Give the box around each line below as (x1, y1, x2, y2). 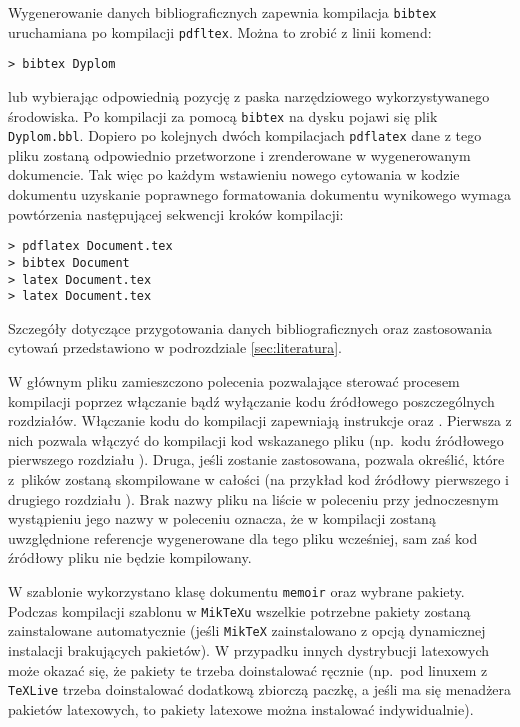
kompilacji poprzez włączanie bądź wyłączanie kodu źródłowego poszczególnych (8, 390, 495, 411)
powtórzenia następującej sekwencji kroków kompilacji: (8, 203, 344, 224)
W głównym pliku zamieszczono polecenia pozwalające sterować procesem (8, 371, 460, 392)
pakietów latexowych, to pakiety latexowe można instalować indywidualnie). (8, 698, 474, 719)
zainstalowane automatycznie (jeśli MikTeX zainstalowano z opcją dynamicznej (8, 620, 486, 641)
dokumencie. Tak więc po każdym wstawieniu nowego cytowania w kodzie (8, 164, 460, 185)
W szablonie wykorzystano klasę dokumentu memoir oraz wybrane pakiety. (8, 581, 465, 601)
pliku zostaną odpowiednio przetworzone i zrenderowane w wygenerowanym (8, 144, 471, 165)
